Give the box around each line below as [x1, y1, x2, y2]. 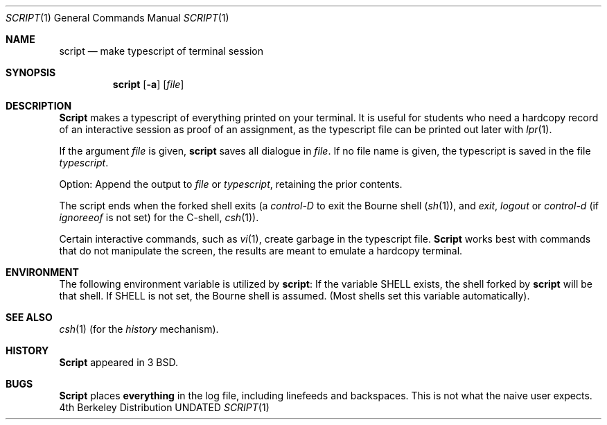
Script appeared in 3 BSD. [59, 356, 178, 368]
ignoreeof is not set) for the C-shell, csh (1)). [59, 211, 259, 223]
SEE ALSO [6, 311, 53, 323]
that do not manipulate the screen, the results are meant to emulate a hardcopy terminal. [59, 245, 463, 257]
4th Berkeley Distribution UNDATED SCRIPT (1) [59, 401, 270, 413]
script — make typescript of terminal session [59, 45, 264, 57]
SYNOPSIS [6, 67, 56, 78]
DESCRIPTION [6, 100, 72, 112]
